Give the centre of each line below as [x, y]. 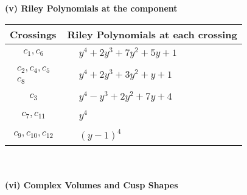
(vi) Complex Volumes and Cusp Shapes [92, 185]
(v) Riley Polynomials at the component [91, 8]
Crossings [33, 34]
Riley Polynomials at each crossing [152, 34]
